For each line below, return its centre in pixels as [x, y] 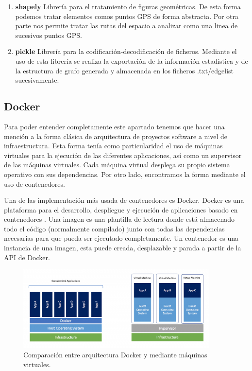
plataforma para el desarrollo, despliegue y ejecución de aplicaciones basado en [121, 209]
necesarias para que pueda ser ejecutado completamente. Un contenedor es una [121, 238]
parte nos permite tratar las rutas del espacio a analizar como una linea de [126, 26]
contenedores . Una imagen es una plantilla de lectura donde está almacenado [119, 219]
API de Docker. [27, 257]
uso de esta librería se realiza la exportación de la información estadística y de [132, 61]
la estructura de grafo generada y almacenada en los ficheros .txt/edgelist [125, 70]
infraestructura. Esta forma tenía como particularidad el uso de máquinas [113, 146]
